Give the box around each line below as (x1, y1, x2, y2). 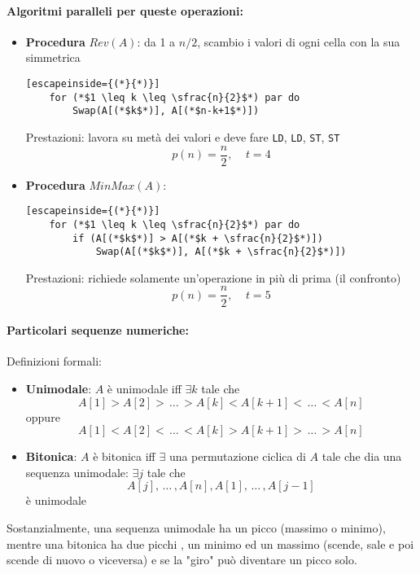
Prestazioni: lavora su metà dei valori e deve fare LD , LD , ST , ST (25, 128, 340, 145)
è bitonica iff (93, 448, 155, 465)
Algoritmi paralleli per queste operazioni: (7, 2, 243, 19)
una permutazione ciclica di (168, 448, 306, 465)
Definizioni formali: (7, 353, 102, 370)
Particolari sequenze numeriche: (7, 322, 189, 339)
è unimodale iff (107, 379, 182, 397)
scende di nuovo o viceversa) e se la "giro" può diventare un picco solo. (7, 551, 357, 568)
